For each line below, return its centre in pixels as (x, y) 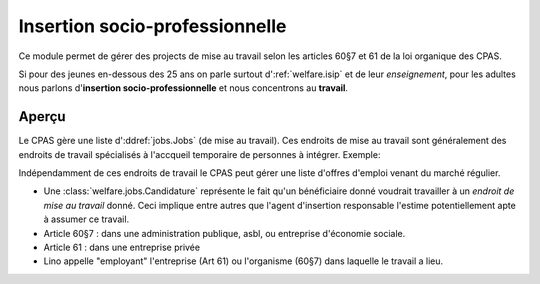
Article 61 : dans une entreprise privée (121, 247)
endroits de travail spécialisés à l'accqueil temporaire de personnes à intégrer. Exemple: (199, 154)
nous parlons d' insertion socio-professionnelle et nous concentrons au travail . (183, 88)
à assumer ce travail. (86, 219)
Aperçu (42, 116)
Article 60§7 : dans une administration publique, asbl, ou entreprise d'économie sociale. (224, 233)
